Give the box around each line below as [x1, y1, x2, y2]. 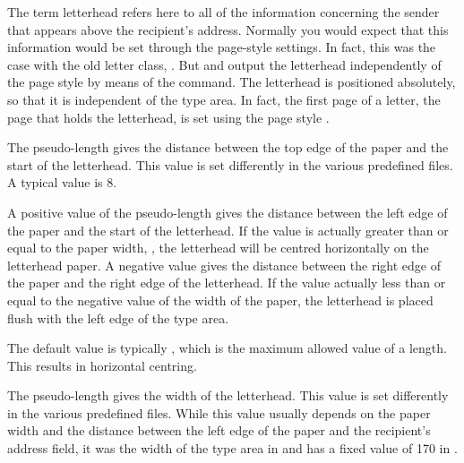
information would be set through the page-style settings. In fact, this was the [7, 38, 436, 56]
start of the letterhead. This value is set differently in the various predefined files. [7, 155, 453, 174]
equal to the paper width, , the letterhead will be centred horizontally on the [7, 238, 429, 257]
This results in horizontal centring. [7, 356, 197, 374]
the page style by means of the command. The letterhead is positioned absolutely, [7, 73, 456, 91]
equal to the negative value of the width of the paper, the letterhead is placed [7, 290, 434, 309]
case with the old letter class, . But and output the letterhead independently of [7, 55, 442, 73]
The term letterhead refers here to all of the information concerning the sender [7, 3, 440, 21]
